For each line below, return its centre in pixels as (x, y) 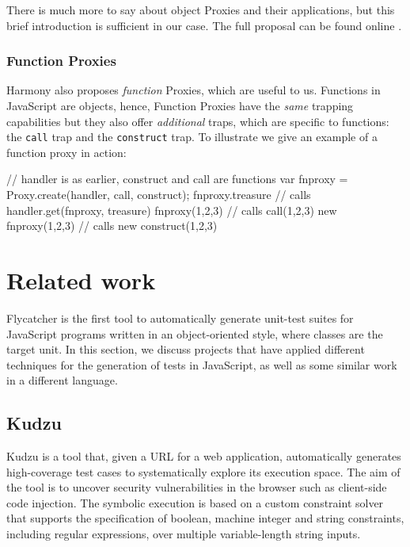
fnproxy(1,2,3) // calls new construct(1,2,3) (112, 226)
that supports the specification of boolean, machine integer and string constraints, (205, 518)
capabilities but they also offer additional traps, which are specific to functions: (198, 121)
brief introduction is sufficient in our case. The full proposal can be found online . (204, 25)
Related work (81, 280)
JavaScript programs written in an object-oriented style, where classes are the (195, 333)
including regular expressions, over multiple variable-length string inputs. (184, 534)
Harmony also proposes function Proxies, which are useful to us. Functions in (194, 90)
